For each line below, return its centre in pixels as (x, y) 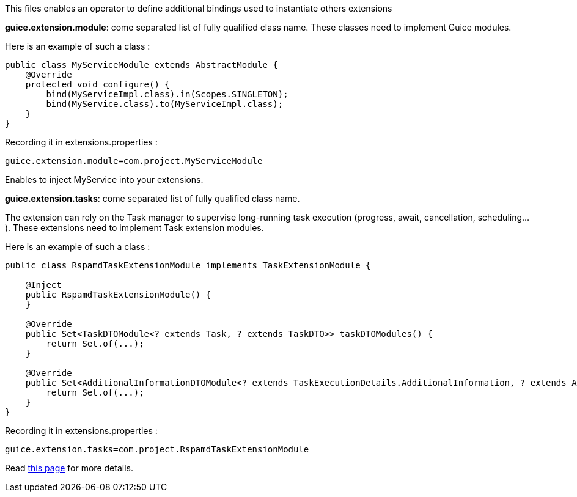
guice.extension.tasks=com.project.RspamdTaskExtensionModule (157, 449)
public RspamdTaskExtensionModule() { (118, 295)
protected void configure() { (97, 84)
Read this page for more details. (69, 468)
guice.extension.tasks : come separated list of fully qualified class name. (153, 198)
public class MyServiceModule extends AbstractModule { (141, 65)
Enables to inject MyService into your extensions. (104, 179)
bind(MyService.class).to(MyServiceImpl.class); (165, 104)
